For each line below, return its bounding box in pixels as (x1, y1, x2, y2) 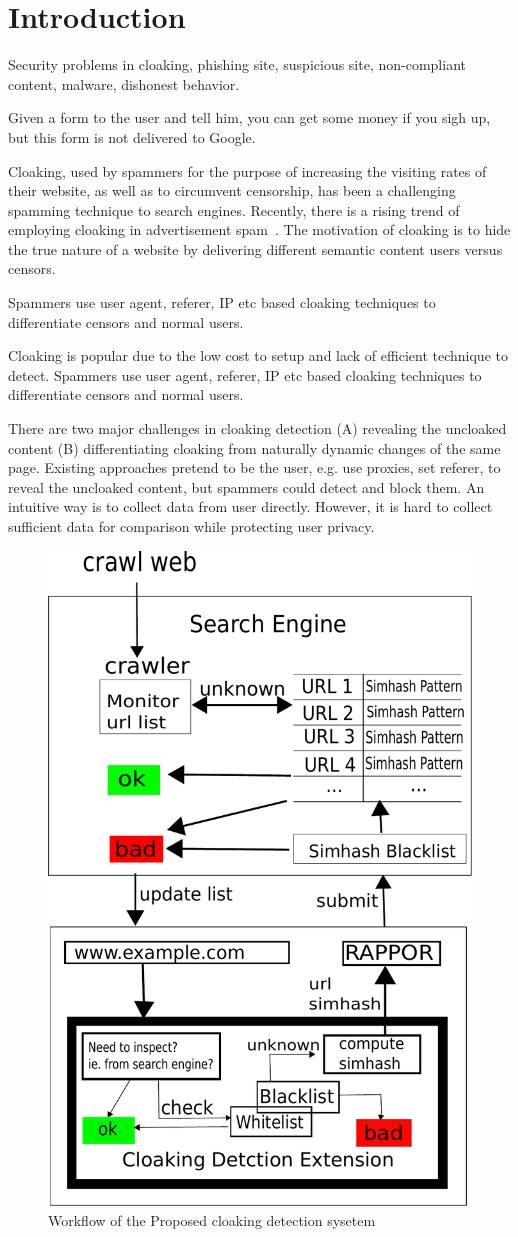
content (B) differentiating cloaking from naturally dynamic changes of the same (8, 437, 501, 458)
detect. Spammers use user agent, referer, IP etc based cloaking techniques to (8, 364, 482, 385)
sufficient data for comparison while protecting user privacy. (8, 516, 375, 536)
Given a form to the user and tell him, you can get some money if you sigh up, (8, 107, 491, 128)
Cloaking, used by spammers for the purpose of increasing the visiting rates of (8, 160, 487, 181)
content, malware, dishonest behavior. (8, 73, 240, 94)
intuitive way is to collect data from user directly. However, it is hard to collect (8, 496, 493, 517)
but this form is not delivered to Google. (8, 126, 256, 147)
